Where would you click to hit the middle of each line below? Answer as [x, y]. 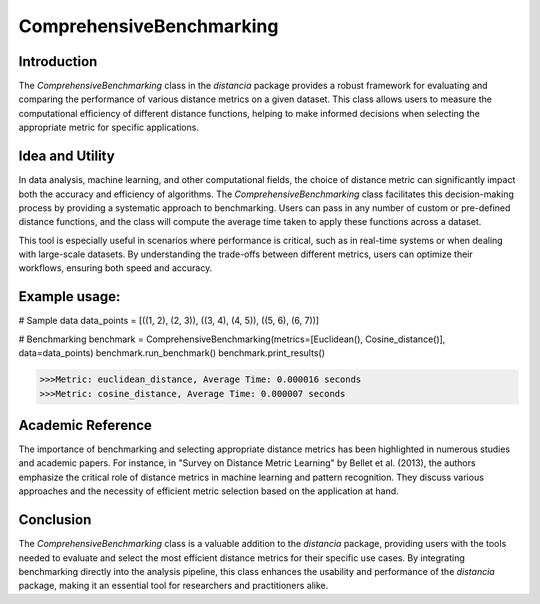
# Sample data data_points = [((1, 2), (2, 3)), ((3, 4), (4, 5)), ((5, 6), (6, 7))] [169, 321]
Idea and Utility [66, 156]
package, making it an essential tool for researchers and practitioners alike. [173, 586]
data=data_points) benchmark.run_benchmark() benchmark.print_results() [171, 353]
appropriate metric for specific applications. [109, 127]
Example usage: [69, 296]
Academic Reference [85, 425]
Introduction [58, 61]
